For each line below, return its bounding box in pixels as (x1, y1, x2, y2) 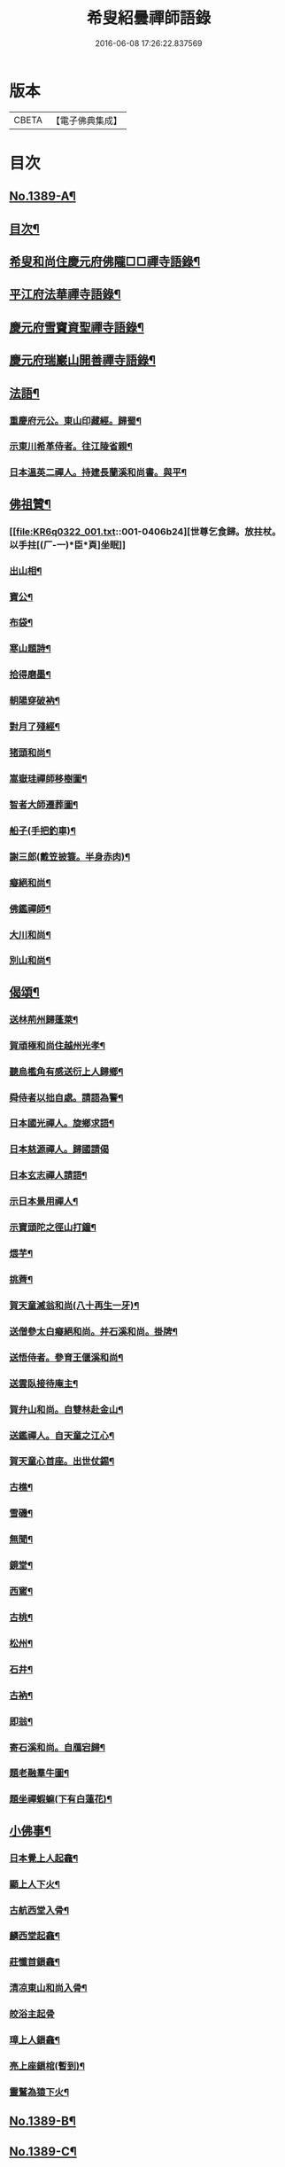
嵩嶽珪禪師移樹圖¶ (9, 772, 88, 784)
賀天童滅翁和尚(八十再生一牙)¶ (9, 1299, 140, 1312)
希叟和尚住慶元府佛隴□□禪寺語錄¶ (9, 254, 201, 269)
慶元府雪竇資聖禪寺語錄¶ (9, 320, 144, 335)
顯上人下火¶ (9, 1878, 60, 1890)
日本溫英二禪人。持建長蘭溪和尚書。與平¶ (9, 466, 188, 479)
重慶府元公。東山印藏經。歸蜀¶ (9, 414, 142, 426)
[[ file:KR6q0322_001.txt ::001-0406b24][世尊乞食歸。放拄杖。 (9, 525, 281, 537)
